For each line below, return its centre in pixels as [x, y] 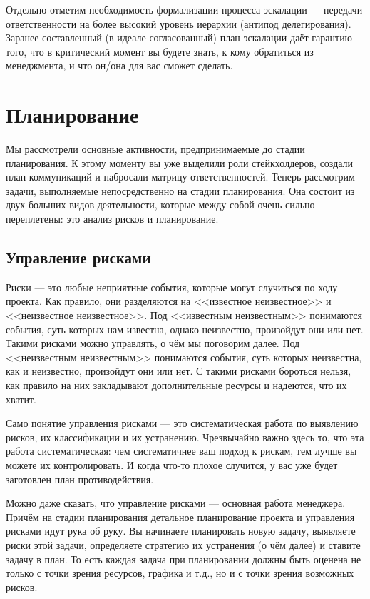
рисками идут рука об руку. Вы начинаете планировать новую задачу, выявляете [181, 531]
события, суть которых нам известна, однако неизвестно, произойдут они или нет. [185, 329]
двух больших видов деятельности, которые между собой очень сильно [160, 205]
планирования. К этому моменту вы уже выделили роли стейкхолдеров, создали [180, 162]
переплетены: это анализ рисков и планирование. [112, 219]
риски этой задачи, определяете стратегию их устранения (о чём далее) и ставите [183, 544]
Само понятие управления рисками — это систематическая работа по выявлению [182, 423]
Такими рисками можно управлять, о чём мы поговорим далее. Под [153, 343]
